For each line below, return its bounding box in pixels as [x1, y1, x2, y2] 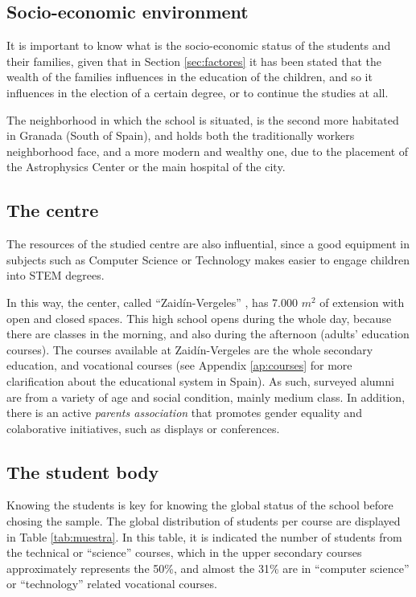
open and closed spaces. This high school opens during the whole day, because [6, 309, 392, 326]
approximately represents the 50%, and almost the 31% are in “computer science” [6, 559, 410, 576]
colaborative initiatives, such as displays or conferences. [6, 419, 280, 436]
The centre [6, 198, 99, 223]
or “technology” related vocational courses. [6, 575, 217, 592]
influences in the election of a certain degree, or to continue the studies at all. [6, 84, 389, 100]
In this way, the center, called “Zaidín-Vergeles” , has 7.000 [6, 293, 298, 310]
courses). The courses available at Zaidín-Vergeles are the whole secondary [6, 341, 373, 358]
